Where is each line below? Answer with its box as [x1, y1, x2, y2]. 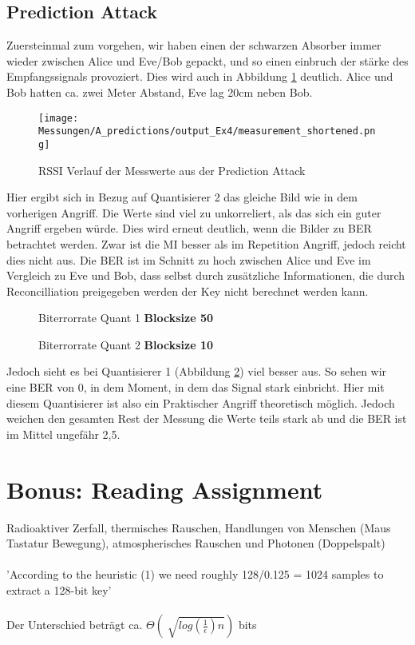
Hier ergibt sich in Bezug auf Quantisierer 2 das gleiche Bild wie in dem [6, 189, 358, 205]
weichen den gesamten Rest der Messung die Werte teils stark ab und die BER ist [6, 410, 407, 427]
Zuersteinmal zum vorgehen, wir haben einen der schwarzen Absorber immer [6, 37, 381, 54]
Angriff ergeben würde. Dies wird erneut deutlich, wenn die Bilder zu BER [6, 220, 372, 237]
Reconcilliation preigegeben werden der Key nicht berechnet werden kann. [6, 282, 369, 299]
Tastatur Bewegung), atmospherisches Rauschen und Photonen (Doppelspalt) [6, 535, 385, 551]
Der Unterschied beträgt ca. [6, 616, 143, 633]
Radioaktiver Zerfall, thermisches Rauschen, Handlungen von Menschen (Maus [6, 519, 391, 536]
